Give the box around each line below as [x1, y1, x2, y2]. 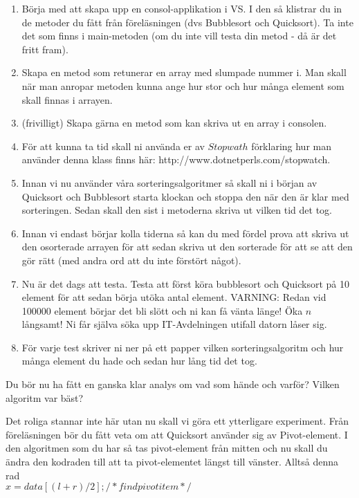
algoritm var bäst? [6, 390, 84, 405]
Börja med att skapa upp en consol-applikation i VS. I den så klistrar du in [21, 1, 342, 15]
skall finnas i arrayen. [21, 92, 113, 107]
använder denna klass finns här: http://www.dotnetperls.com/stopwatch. [21, 152, 331, 167]
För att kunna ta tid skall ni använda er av [21, 138, 205, 153]
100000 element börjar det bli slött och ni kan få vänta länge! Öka [21, 303, 303, 317]
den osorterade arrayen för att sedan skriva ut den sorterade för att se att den [21, 239, 353, 254]
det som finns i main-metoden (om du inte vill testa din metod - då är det [21, 28, 337, 43]
